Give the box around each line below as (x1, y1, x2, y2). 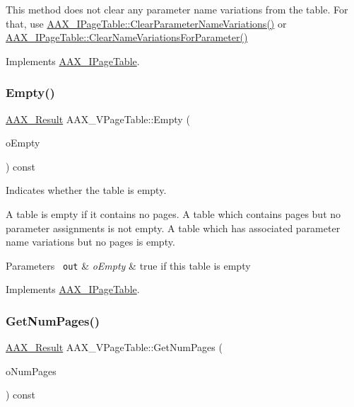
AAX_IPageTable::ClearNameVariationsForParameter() (6, 30, 248, 45)
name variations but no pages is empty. (6, 234, 175, 249)
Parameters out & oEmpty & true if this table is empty (6, 258, 251, 273)
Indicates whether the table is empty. (6, 183, 167, 197)
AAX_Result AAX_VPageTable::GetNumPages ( (6, 340, 223, 355)
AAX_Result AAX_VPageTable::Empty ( (6, 111, 190, 126)
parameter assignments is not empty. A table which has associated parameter (6, 220, 341, 235)
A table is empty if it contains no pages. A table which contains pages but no (6, 206, 341, 221)
